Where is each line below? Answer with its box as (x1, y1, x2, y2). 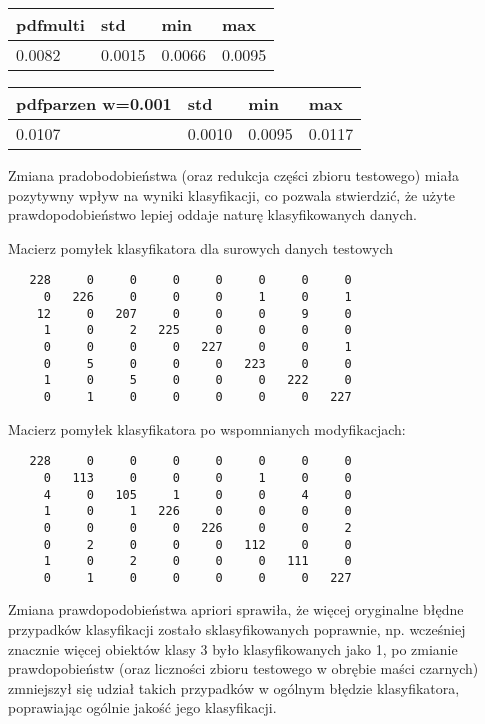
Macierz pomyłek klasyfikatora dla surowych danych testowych (8, 237, 393, 258)
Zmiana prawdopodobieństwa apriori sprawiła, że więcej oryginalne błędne (8, 599, 464, 620)
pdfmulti (16, 13, 85, 36)
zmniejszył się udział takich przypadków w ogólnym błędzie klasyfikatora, (8, 677, 460, 698)
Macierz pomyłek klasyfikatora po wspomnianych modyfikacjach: (8, 418, 406, 439)
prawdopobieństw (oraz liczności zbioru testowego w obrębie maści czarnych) (8, 658, 479, 679)
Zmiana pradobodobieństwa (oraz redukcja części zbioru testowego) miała (8, 165, 460, 185)
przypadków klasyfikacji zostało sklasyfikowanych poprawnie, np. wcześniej (8, 619, 466, 640)
